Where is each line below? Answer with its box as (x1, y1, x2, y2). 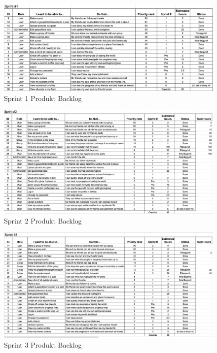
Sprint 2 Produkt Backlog (4, 215, 82, 225)
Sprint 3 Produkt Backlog (4, 340, 82, 350)
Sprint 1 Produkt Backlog (4, 93, 82, 103)
